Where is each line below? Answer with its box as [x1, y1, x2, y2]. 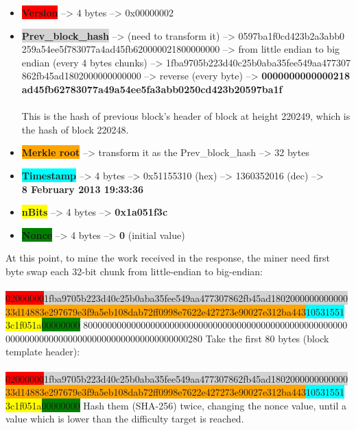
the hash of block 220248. [21, 122, 129, 136]
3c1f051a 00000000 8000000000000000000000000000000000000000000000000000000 [5, 318, 348, 332]
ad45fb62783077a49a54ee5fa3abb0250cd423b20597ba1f [21, 81, 283, 96]
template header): [5, 344, 80, 359]
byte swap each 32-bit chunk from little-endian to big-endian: [5, 264, 263, 278]
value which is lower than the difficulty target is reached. [5, 412, 244, 426]
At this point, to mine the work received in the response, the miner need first [5, 251, 330, 265]
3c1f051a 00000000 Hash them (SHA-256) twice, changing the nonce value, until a [5, 398, 347, 412]
